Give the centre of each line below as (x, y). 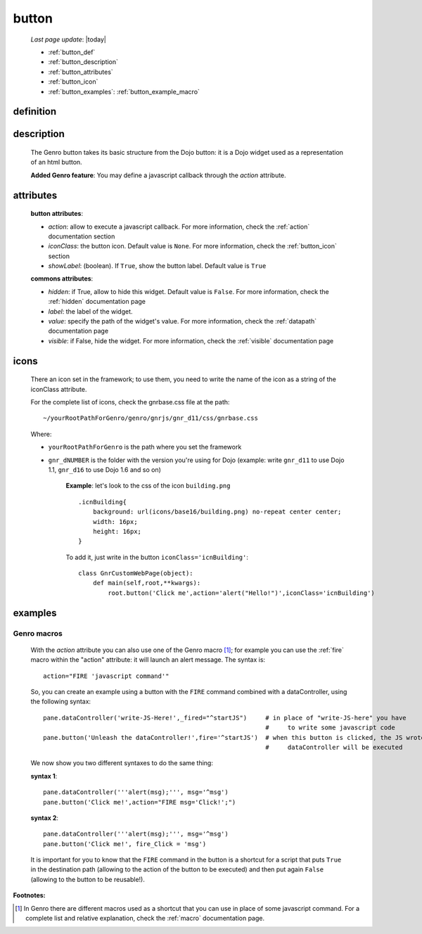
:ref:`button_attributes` (81, 72)
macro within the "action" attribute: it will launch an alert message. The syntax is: (148, 660)
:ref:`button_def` (72, 52)
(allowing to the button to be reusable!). (88, 879)
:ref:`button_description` (83, 62)
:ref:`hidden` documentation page (97, 302)
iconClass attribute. (59, 389)
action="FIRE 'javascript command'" (106, 676)
